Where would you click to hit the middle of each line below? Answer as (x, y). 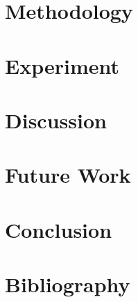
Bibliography (68, 284)
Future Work (68, 175)
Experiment (62, 65)
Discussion (56, 120)
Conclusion (59, 229)
